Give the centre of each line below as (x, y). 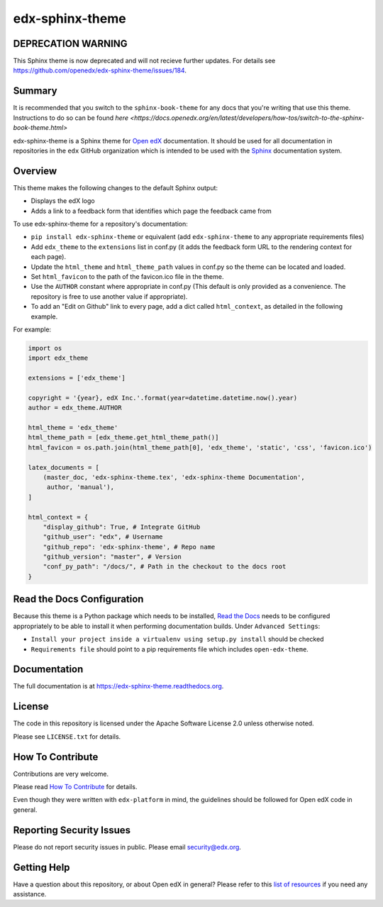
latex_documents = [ (63, 467)
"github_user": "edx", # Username (103, 537)
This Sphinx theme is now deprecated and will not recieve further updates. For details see (144, 61)
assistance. (30, 894)
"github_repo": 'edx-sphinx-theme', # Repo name (129, 547)
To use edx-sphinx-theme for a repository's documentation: (100, 224)
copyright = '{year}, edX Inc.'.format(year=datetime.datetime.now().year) (163, 398)
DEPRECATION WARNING (70, 44)
